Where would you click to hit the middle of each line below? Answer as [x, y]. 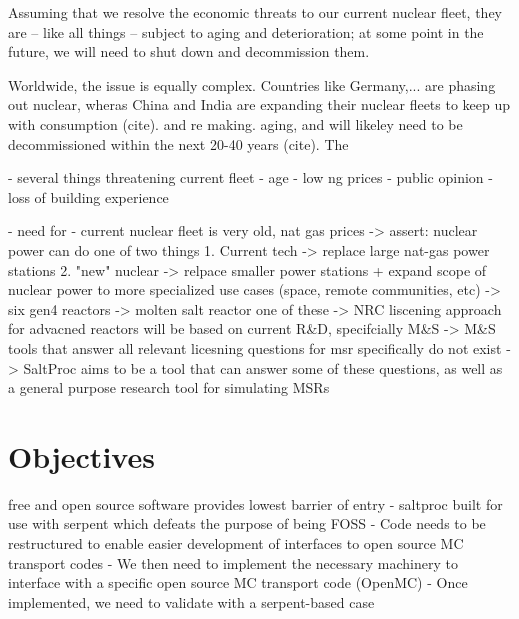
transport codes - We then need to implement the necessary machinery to [233, 562]
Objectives [81, 455]
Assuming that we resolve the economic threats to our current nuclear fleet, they [255, 12]
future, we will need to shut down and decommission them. [189, 51]
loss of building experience [88, 196]
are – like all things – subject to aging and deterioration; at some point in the [246, 31]
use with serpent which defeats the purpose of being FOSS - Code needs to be [247, 523]
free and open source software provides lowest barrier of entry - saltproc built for [255, 503]
